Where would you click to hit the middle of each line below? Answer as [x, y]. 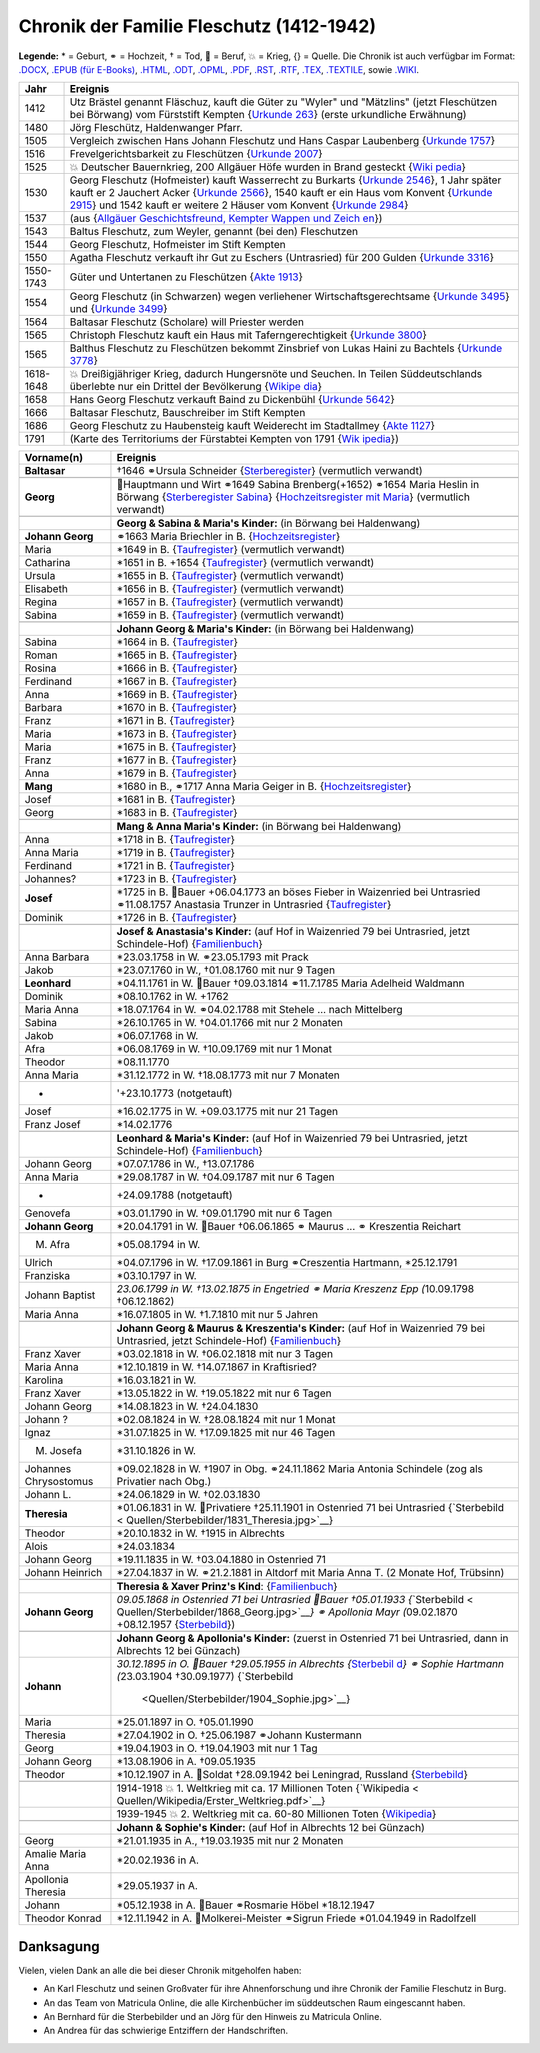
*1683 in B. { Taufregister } [177, 813]
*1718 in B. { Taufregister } [175, 840]
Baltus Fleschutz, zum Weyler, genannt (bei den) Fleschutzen [214, 232]
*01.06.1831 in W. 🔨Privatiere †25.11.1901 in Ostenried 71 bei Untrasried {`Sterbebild [310, 1508]
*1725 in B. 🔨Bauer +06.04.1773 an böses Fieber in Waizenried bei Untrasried [298, 892]
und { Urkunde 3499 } [119, 309]
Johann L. [48, 1495]
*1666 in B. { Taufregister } [177, 668]
